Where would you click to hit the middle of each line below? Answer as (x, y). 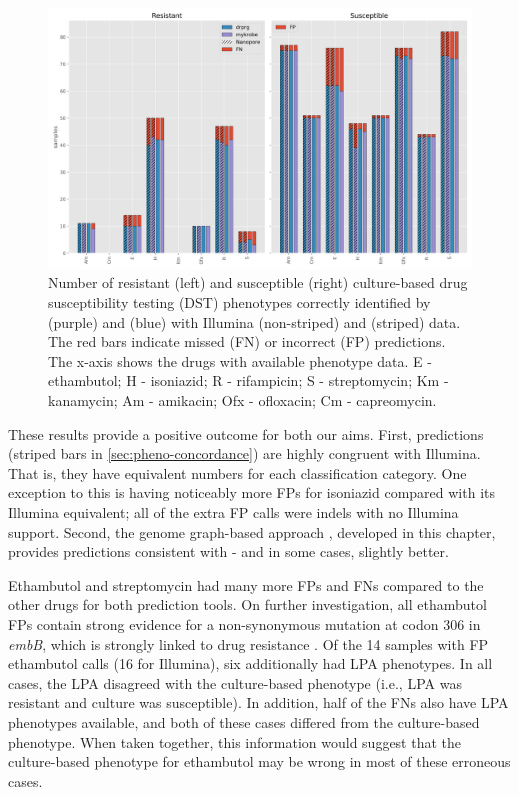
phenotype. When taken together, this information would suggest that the (235, 741)
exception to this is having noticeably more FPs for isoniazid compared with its (252, 492)
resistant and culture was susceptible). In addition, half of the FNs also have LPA (258, 702)
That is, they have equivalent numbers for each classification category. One (237, 472)
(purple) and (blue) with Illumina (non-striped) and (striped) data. (254, 321)
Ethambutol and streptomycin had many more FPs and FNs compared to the (246, 584)
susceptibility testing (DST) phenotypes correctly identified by (239, 302)
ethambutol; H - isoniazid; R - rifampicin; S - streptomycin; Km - (248, 380)
